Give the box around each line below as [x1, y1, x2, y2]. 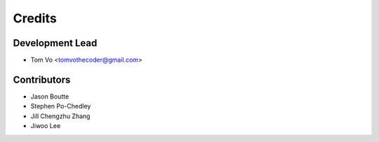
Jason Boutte [30, 92, 69, 101]
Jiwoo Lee [30, 122, 61, 130]
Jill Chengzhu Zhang [30, 112, 91, 120]
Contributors [13, 73, 71, 85]
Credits [13, 10, 58, 26]
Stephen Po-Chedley [30, 102, 91, 111]
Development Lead [13, 37, 98, 49]
